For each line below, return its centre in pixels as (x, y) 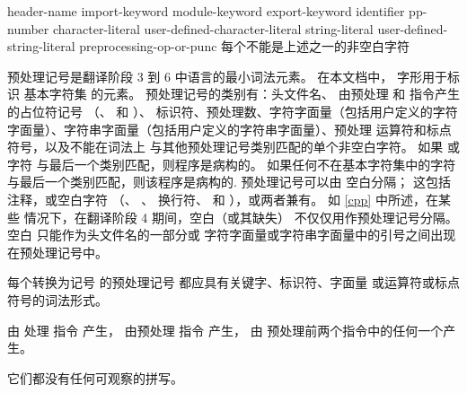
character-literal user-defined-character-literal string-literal (213, 28)
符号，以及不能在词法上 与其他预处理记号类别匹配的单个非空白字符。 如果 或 (233, 147)
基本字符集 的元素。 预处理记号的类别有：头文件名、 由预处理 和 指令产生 (242, 94)
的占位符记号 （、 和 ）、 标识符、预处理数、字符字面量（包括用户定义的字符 (233, 111)
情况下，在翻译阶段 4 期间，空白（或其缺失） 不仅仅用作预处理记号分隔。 (241, 217)
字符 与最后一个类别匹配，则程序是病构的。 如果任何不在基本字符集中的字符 (232, 164)
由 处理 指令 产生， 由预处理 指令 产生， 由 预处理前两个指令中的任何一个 (225, 330)
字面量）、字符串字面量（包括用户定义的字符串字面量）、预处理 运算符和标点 (229, 129)
